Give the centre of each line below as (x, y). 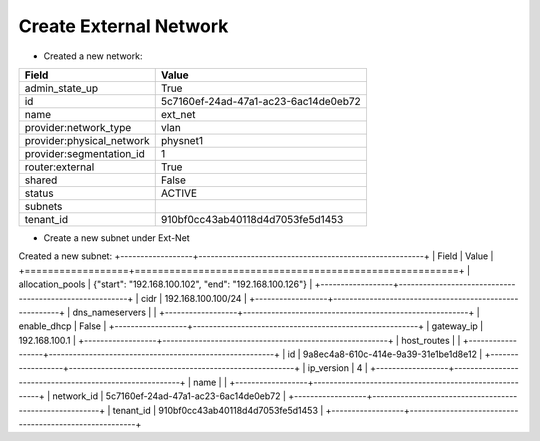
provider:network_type (78, 127)
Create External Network (123, 26)
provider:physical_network (87, 140)
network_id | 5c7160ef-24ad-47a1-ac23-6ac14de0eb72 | (169, 396)
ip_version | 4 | (338, 368)
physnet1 (182, 140)
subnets (43, 206)
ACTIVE (179, 193)
